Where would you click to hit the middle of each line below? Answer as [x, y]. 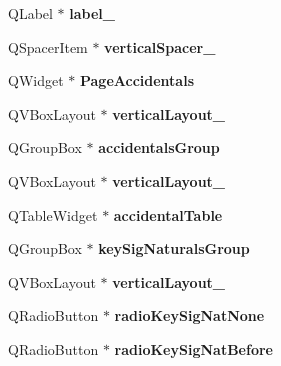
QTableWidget [53, 214]
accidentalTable [168, 214]
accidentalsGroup [159, 147]
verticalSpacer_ [160, 46]
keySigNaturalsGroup [174, 248]
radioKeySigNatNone [189, 315]
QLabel [30, 13]
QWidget [36, 80]
